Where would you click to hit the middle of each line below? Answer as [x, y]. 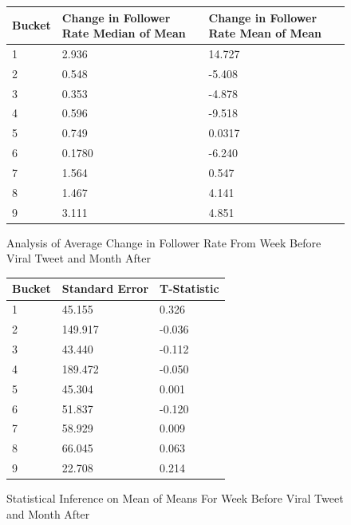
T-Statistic [189, 288]
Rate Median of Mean [124, 33]
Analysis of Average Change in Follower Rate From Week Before [164, 242]
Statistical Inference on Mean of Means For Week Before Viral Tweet [175, 498]
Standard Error [105, 288]
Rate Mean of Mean [265, 33]
